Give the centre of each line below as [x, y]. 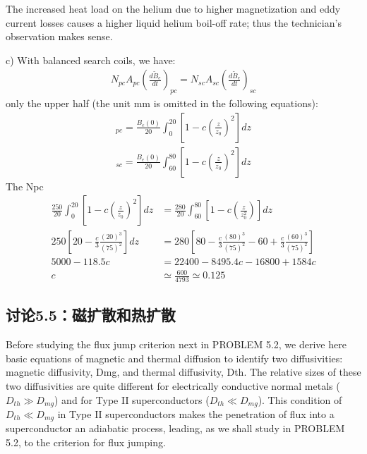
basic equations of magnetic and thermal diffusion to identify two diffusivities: [174, 358]
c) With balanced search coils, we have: [91, 60]
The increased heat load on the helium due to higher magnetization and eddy [173, 8]
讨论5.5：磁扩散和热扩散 [91, 315]
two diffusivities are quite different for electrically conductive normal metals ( [173, 385]
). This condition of [300, 399]
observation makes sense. [59, 36]
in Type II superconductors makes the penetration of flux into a [196, 413]
